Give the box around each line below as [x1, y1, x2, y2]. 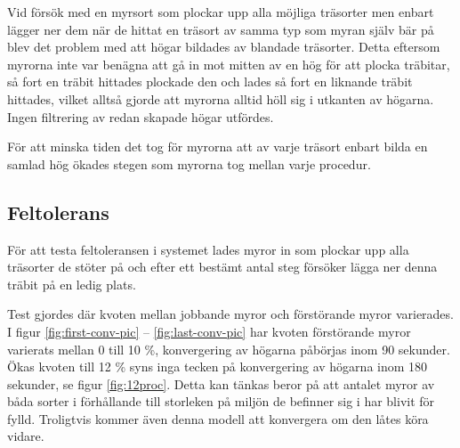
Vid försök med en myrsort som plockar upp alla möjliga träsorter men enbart [7, 3, 434, 20]
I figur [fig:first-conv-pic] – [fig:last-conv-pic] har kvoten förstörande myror [7, 322, 411, 340]
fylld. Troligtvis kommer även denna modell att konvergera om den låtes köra [7, 409, 429, 428]
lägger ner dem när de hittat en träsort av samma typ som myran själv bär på [7, 20, 434, 38]
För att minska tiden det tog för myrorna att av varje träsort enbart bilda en [7, 137, 428, 156]
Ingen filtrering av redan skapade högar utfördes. [7, 107, 274, 126]
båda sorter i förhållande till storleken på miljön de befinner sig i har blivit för [7, 392, 435, 411]
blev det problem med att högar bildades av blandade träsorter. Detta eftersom [7, 37, 440, 56]
